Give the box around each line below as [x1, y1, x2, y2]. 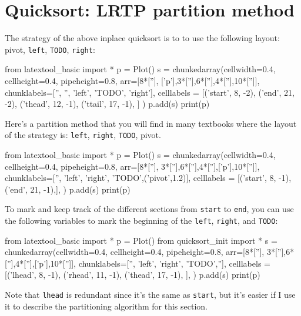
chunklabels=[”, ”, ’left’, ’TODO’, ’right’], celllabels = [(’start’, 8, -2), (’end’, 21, [5, 86, 295, 98]
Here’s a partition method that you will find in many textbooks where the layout [5, 117, 297, 129]
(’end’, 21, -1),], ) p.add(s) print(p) [5, 183, 131, 195]
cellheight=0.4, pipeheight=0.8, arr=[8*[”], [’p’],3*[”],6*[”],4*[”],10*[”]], [5, 74, 260, 86]
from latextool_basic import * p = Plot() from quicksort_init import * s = [5, 234, 277, 246]
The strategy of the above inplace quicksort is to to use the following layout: [5, 32, 280, 44]
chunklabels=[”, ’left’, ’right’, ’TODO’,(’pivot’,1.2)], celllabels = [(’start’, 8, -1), [5, 172, 292, 184]
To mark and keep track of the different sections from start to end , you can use [5, 203, 294, 215]
